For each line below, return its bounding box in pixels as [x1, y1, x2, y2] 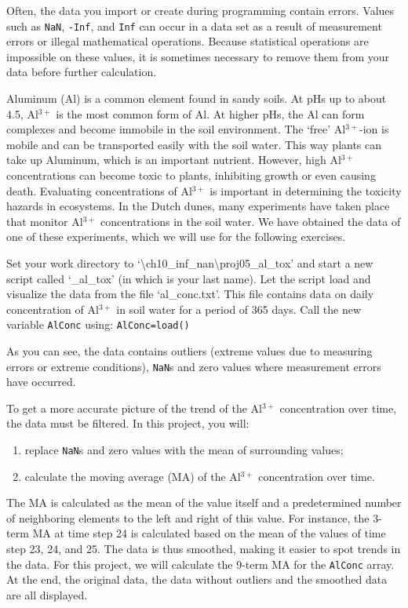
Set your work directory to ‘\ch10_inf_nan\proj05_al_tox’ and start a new [6, 254, 373, 271]
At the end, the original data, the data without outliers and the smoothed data [6, 571, 388, 588]
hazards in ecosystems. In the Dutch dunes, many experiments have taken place [6, 198, 390, 214]
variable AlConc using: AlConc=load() [6, 316, 190, 333]
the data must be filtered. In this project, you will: [6, 415, 250, 431]
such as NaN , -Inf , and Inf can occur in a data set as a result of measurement [6, 17, 382, 34]
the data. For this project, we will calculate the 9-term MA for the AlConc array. [6, 555, 395, 572]
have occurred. [6, 373, 76, 390]
